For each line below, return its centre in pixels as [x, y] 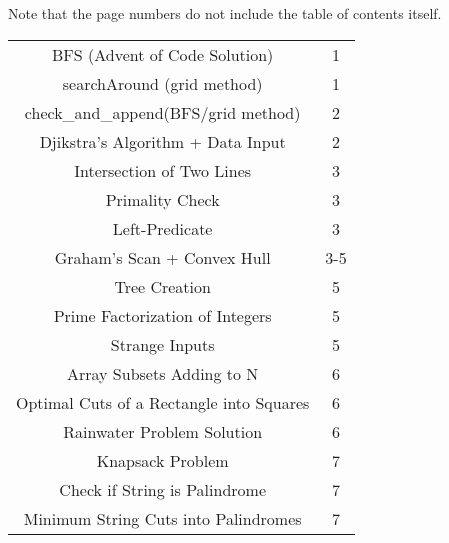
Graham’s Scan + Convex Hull [162, 257]
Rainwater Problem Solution [163, 431]
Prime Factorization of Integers [162, 315]
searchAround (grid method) [162, 83]
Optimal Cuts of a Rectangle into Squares [163, 402]
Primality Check [162, 199]
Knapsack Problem [162, 460]
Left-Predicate [162, 228]
